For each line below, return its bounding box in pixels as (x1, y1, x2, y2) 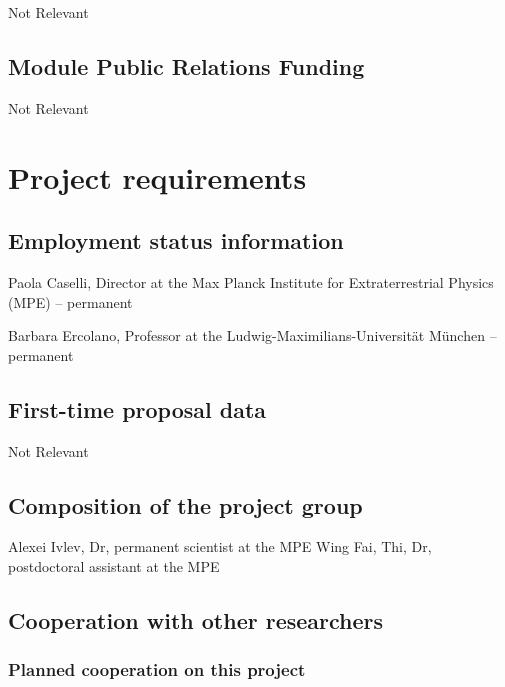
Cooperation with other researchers (8, 604, 384, 635)
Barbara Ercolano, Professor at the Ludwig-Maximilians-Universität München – (8, 325, 497, 346)
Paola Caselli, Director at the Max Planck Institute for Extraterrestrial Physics (8, 271, 494, 292)
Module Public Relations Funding (8, 50, 365, 81)
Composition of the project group (8, 489, 363, 520)
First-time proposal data (8, 393, 267, 424)
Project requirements (8, 156, 307, 197)
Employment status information (8, 225, 344, 256)
